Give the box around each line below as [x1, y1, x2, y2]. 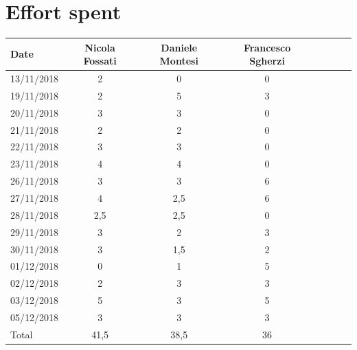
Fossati [83, 54, 117, 68]
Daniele [161, 40, 198, 54]
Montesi [159, 54, 198, 68]
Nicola [84, 40, 115, 54]
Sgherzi [249, 54, 285, 68]
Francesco [243, 40, 291, 54]
